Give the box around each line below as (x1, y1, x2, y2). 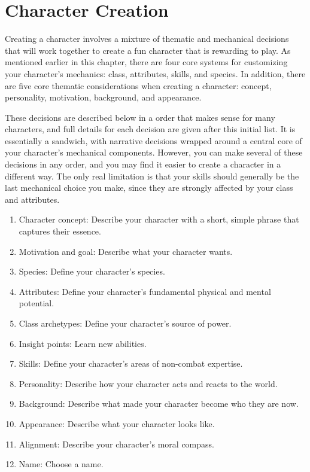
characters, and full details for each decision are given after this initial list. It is (5, 123, 296, 135)
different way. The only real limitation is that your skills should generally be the (5, 169, 299, 182)
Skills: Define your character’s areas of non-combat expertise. (19, 357, 243, 370)
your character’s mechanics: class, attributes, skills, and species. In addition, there (5, 67, 306, 80)
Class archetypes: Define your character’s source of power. (19, 317, 232, 329)
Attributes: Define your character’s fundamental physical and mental (19, 285, 271, 297)
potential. (19, 297, 54, 309)
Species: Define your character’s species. (19, 265, 165, 278)
